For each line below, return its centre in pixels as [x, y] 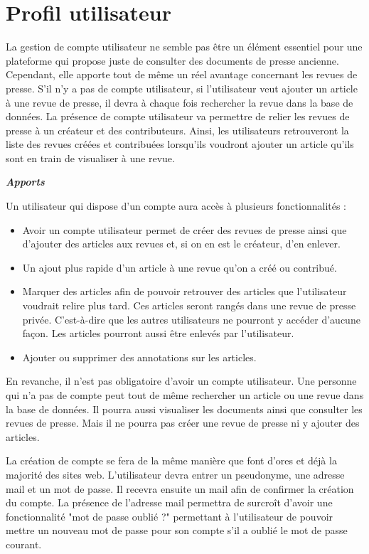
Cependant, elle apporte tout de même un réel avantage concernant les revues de [182, 74]
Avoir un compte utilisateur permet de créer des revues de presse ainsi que [184, 229]
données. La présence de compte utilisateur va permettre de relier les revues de [178, 116]
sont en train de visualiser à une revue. [90, 158]
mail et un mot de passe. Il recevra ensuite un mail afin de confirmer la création [180, 488]
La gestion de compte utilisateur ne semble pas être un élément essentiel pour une [184, 47]
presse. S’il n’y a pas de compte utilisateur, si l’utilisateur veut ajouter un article [182, 88]
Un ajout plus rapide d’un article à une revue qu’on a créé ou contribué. [180, 267]
